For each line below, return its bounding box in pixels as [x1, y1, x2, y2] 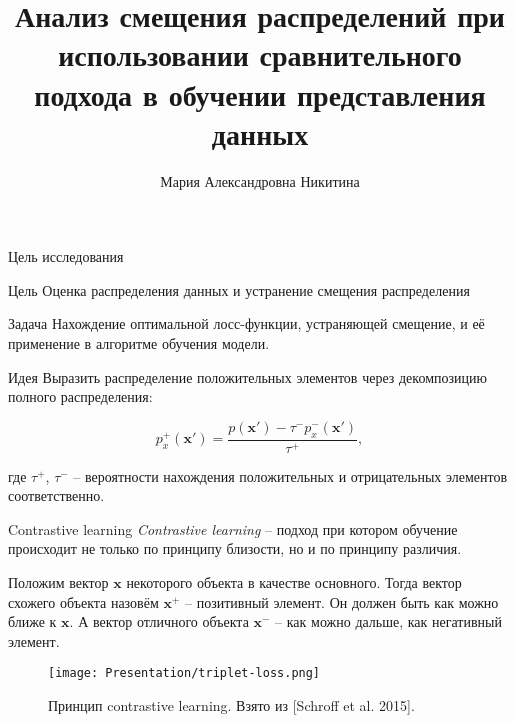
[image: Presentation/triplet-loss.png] [48, 666, 321, 681]
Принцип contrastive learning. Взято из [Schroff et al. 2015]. [48, 695, 415, 716]
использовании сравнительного [58, 34, 462, 75]
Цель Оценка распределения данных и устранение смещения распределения [8, 279, 470, 300]
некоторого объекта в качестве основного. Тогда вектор [126, 572, 462, 593]
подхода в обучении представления [34, 73, 486, 114]
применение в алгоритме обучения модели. [8, 333, 270, 354]
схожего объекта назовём [8, 591, 159, 612]
